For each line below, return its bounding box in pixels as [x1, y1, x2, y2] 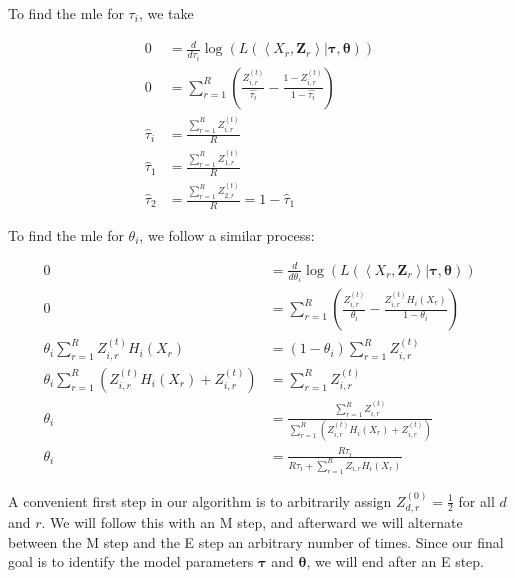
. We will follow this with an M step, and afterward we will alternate [41, 512, 463, 533]
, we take [138, 3, 194, 23]
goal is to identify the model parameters [8, 551, 254, 572]
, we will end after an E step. [306, 551, 485, 572]
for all [458, 490, 495, 511]
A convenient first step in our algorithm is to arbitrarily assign [8, 490, 392, 511]
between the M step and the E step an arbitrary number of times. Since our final [8, 531, 504, 552]
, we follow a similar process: [139, 224, 315, 245]
